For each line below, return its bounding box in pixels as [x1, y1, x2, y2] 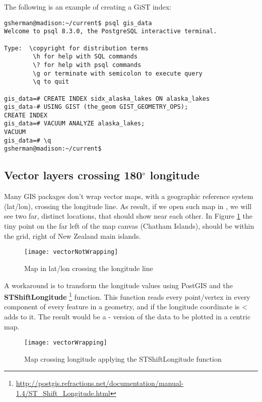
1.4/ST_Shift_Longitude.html [16, 387, 110, 398]
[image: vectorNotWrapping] [24, 248, 118, 256]
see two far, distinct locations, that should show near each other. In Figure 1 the [4, 211, 253, 221]
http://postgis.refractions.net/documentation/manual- [16, 378, 184, 388]
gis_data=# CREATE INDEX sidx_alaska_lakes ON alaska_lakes [4, 95, 210, 102]
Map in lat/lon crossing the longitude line [24, 262, 153, 273]
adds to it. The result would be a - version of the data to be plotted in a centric [4, 311, 251, 321]
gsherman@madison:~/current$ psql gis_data [4, 19, 152, 27]
